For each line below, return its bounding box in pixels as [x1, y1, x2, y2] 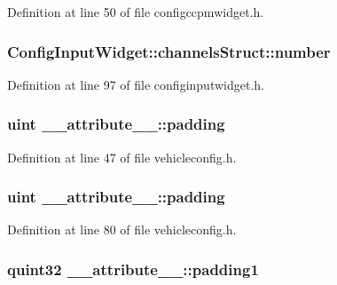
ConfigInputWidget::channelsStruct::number [7, 40, 331, 62]
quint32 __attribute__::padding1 [7, 257, 259, 280]
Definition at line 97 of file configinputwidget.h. [7, 75, 264, 93]
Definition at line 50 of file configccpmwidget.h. [7, 3, 264, 20]
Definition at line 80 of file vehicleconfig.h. [7, 220, 237, 239]
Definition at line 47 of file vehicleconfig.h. [7, 147, 237, 166]
